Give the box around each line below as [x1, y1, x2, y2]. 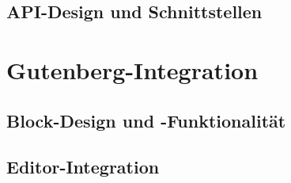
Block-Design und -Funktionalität [6, 108, 286, 132]
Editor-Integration [6, 154, 160, 179]
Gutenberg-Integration [6, 53, 259, 86]
